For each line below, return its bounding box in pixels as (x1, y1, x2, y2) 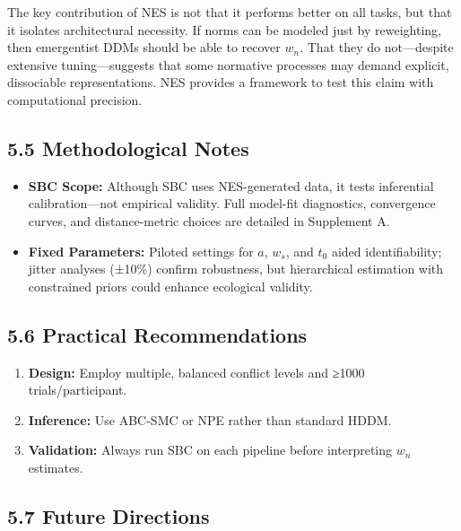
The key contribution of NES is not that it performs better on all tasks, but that (7, 3, 452, 21)
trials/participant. (28, 380, 127, 399)
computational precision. (7, 90, 143, 109)
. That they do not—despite (300, 38, 454, 57)
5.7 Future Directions (7, 501, 210, 529)
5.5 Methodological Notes (7, 134, 249, 161)
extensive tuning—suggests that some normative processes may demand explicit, (7, 55, 449, 74)
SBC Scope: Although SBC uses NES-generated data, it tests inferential (28, 176, 434, 195)
